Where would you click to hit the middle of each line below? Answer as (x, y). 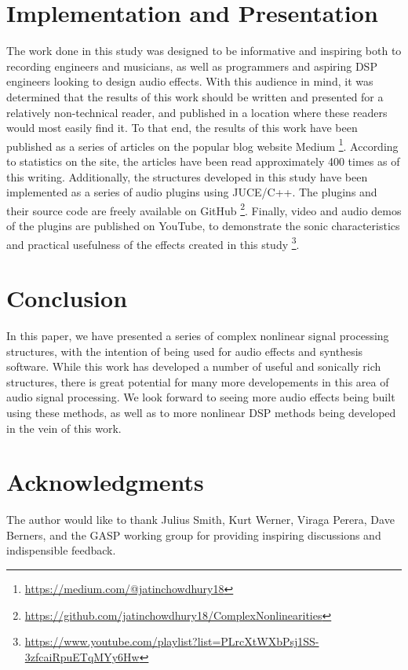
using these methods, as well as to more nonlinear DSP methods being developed (201, 412)
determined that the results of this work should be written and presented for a (195, 96)
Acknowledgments (105, 482)
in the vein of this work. (64, 428)
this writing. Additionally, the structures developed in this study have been (187, 176)
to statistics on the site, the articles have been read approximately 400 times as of (203, 161)
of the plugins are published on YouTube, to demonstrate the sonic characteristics (203, 225)
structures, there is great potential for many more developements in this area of (198, 381)
